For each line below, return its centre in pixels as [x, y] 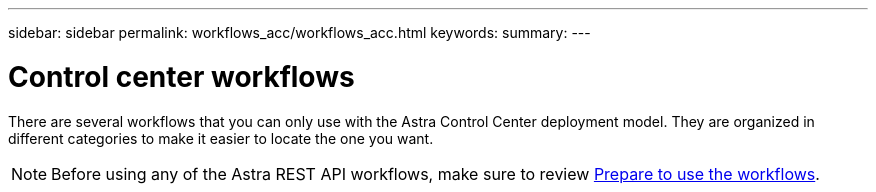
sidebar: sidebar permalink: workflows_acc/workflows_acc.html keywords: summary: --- [299, 32]
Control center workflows [181, 76]
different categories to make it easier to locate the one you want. [221, 138]
